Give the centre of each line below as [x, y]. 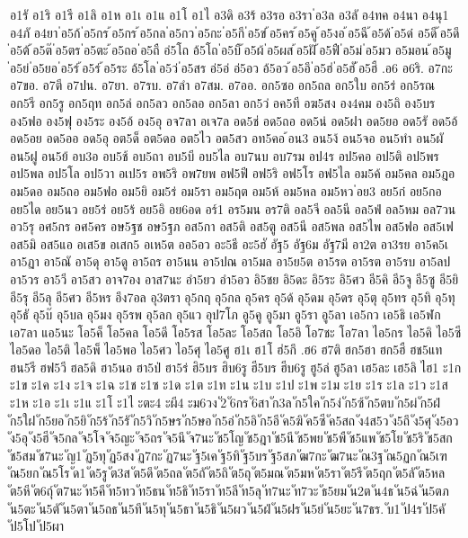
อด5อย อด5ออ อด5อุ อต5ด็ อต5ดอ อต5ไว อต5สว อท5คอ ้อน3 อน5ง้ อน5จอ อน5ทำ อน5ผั [227, 138]
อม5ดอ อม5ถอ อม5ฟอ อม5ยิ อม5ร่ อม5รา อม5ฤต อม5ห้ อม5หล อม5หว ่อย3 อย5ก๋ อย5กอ [226, 190]
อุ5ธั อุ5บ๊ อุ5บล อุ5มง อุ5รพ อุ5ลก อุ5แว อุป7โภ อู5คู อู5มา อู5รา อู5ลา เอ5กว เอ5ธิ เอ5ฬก [225, 314]
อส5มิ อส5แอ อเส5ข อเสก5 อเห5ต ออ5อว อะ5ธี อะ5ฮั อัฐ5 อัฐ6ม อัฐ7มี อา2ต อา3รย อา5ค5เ [230, 243]
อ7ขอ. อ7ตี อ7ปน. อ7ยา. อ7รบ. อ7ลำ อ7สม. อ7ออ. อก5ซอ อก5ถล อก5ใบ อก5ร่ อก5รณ [222, 85]
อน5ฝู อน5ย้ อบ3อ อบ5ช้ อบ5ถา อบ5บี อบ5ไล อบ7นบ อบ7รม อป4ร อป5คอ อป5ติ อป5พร [225, 155]
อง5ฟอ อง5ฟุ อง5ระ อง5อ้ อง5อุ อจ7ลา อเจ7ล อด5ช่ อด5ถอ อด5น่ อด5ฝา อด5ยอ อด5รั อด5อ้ [234, 120]
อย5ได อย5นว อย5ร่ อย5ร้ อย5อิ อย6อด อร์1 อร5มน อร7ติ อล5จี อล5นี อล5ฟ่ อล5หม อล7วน [233, 208]
